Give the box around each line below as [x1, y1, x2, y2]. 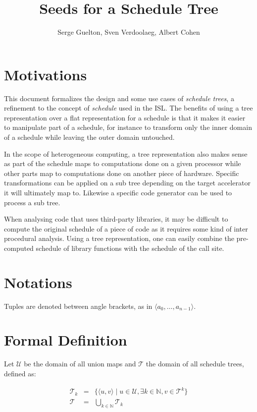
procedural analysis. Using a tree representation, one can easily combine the [4, 233, 234, 243]
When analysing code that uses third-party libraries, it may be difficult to [4, 214, 228, 224]
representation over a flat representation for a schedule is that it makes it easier [4, 112, 246, 122]
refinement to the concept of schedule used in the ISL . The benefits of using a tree [4, 103, 253, 113]
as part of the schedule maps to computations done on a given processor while [4, 158, 241, 169]
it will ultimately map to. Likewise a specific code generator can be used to [4, 187, 232, 197]
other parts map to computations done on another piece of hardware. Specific [4, 168, 239, 178]
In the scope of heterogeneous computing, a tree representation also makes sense [4, 148, 248, 159]
